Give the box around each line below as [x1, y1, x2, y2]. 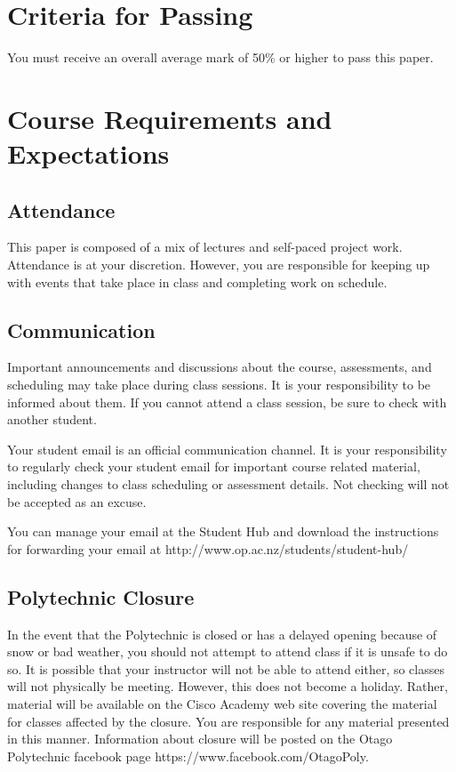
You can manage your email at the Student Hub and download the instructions [7, 522, 439, 541]
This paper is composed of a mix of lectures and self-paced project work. [7, 237, 403, 256]
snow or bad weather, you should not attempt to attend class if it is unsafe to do [7, 642, 448, 661]
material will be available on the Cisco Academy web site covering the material [7, 694, 437, 712]
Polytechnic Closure [7, 583, 195, 610]
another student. [7, 410, 97, 429]
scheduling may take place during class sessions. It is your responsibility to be [7, 375, 431, 394]
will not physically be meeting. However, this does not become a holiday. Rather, [7, 677, 448, 696]
